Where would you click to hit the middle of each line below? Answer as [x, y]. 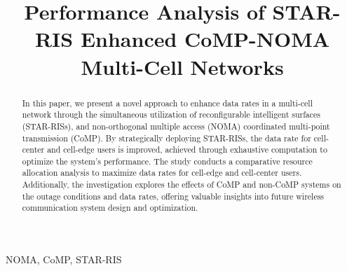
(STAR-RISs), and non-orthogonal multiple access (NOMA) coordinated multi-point [176, 126]
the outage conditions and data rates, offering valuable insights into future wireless [173, 196]
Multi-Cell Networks [182, 66]
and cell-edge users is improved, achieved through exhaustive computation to [187, 150]
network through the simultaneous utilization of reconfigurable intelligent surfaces [171, 114]
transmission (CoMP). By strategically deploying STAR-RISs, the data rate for [166, 138]
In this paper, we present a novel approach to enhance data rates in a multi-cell [167, 103]
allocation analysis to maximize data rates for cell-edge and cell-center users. [162, 173]
